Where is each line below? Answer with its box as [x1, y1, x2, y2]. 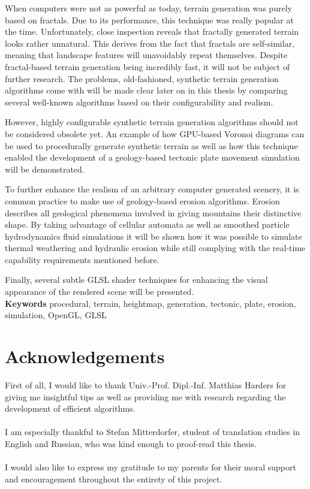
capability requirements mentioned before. [5, 253, 159, 265]
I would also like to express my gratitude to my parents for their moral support [5, 461, 296, 473]
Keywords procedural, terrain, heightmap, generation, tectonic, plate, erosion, [5, 297, 296, 309]
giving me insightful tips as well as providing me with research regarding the [5, 390, 286, 403]
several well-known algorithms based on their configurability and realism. [5, 95, 273, 108]
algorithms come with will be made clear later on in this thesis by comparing [5, 84, 288, 96]
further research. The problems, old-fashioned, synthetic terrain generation [5, 72, 279, 84]
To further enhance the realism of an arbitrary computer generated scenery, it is [5, 183, 299, 195]
